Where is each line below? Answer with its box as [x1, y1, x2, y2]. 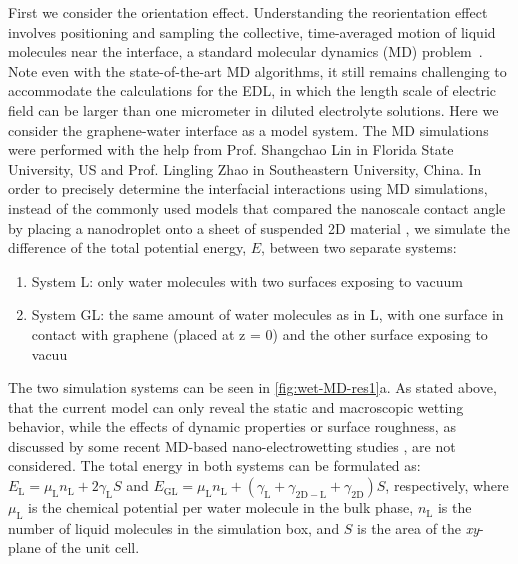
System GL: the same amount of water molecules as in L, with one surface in [31, 304, 504, 325]
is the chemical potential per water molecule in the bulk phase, [28, 497, 414, 518]
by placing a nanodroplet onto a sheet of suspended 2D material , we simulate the [8, 217, 510, 238]
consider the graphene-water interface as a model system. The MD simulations [8, 119, 489, 140]
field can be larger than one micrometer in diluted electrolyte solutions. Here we [8, 99, 499, 120]
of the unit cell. [45, 537, 140, 558]
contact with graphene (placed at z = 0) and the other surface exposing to [31, 323, 488, 344]
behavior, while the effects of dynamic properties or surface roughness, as [8, 416, 456, 437]
